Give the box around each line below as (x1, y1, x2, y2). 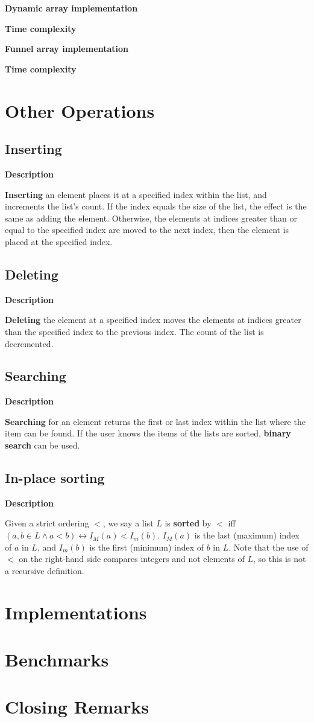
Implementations (5, 599, 147, 624)
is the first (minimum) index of (89, 540, 204, 553)
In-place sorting (5, 468, 105, 487)
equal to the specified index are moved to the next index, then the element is (5, 223, 289, 236)
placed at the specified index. (5, 235, 113, 248)
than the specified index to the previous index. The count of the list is (5, 325, 264, 337)
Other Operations (5, 98, 155, 123)
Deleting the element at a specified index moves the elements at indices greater (5, 313, 301, 326)
